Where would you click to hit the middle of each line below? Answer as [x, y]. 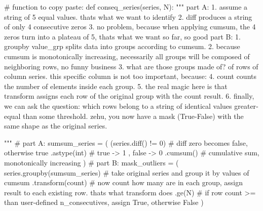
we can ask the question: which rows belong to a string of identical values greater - [131, 105]
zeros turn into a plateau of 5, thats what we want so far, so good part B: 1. [122, 36]
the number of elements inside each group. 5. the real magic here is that [116, 86]
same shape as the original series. [56, 126]
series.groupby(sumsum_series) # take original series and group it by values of [127, 172]
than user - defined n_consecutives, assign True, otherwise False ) [104, 202]
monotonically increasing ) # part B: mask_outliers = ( [91, 162]
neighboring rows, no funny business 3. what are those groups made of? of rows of [131, 66]
